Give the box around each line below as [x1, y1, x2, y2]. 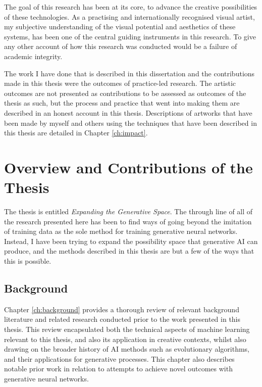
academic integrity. [4, 51, 63, 61]
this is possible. [4, 256, 51, 266]
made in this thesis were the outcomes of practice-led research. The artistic [4, 78, 236, 88]
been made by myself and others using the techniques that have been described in [4, 117, 257, 128]
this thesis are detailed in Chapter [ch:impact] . [4, 127, 148, 138]
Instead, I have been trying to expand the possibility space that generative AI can [4, 235, 258, 246]
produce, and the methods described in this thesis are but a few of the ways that [4, 246, 254, 256]
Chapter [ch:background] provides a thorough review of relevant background [4, 304, 239, 314]
